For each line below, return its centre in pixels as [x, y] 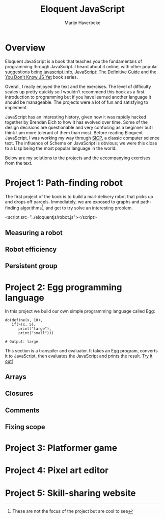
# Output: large [22, 342]
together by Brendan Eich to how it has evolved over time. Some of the [77, 122]
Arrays [16, 377]
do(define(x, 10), [24, 320]
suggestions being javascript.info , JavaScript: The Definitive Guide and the [81, 72]
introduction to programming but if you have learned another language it [78, 97]
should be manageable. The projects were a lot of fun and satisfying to [77, 102]
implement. [16, 107]
